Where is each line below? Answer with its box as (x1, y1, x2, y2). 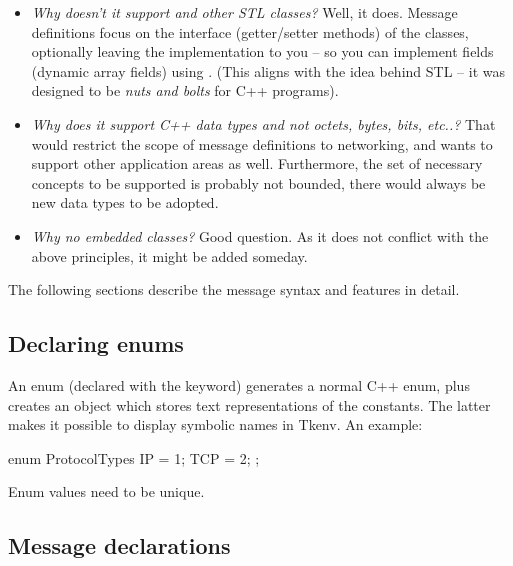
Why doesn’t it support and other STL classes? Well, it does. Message (31, 2, 458, 22)
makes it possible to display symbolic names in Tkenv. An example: (8, 414, 423, 435)
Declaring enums (8, 328, 184, 359)
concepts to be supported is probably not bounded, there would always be (31, 172, 486, 193)
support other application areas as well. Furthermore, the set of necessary (31, 153, 483, 174)
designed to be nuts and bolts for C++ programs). (31, 80, 339, 101)
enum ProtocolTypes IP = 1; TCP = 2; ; (8, 447, 260, 468)
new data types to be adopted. (31, 192, 219, 213)
